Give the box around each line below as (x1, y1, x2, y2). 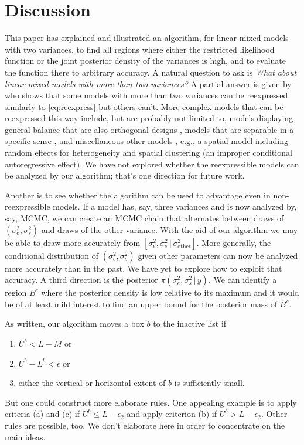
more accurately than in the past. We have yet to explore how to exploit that (5, 262, 282, 274)
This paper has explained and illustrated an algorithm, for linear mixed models (5, 32, 289, 44)
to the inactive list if (153, 317, 227, 330)
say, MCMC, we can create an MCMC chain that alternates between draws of (5, 212, 284, 224)
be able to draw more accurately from (5, 236, 141, 248)
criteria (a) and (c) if (5, 408, 80, 420)
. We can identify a (208, 273, 277, 286)
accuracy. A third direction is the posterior (5, 273, 158, 286)
